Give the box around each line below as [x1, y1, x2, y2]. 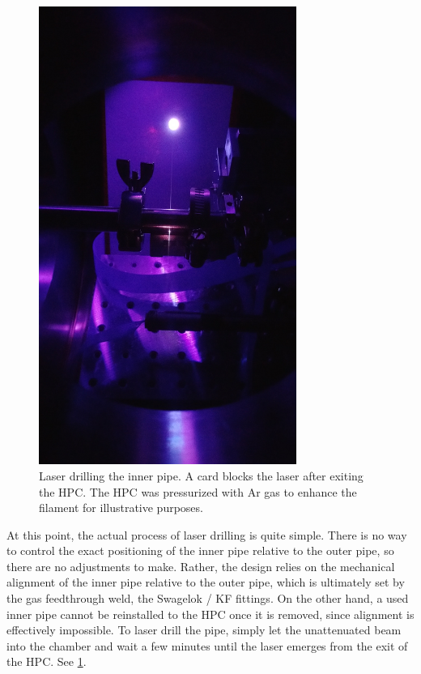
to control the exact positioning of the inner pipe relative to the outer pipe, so [6, 542, 394, 559]
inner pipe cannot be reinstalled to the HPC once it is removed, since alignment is [6, 605, 415, 622]
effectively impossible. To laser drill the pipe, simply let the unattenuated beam [6, 621, 402, 638]
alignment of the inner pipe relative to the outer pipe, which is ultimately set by [6, 574, 405, 591]
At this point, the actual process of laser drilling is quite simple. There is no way [6, 526, 407, 543]
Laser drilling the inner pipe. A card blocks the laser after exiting [39, 467, 364, 484]
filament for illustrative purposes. [39, 499, 203, 516]
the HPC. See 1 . [6, 653, 87, 670]
